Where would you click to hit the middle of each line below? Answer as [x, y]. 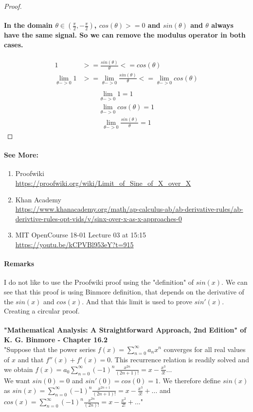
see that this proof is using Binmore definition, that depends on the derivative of [124, 291]
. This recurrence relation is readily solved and [180, 360]
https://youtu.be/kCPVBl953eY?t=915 [74, 244]
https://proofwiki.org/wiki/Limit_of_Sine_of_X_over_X [103, 183]
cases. [14, 44]
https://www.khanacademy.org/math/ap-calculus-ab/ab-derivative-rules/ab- [129, 209]
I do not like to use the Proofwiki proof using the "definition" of [99, 282]
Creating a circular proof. [42, 311]
